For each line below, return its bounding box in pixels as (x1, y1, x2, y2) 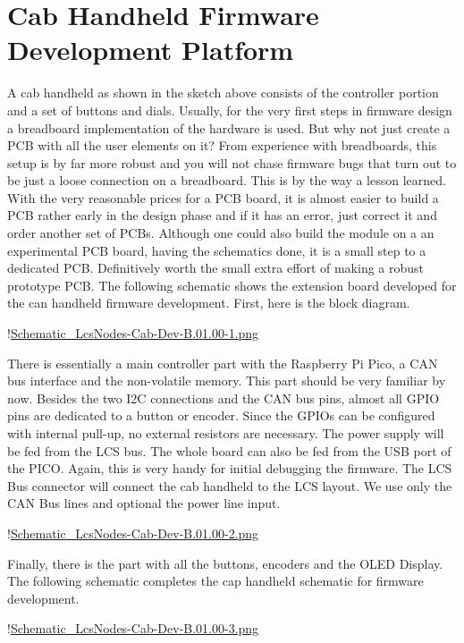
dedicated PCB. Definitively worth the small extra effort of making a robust (7, 258, 425, 277)
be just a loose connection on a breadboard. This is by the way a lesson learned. (7, 171, 446, 190)
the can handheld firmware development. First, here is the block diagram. (7, 293, 410, 312)
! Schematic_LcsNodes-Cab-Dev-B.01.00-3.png (7, 619, 259, 638)
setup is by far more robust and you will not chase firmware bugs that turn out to (7, 153, 457, 172)
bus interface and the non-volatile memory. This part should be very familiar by (7, 371, 446, 390)
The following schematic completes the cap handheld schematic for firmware (7, 571, 424, 590)
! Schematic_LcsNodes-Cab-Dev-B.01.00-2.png (7, 523, 259, 542)
